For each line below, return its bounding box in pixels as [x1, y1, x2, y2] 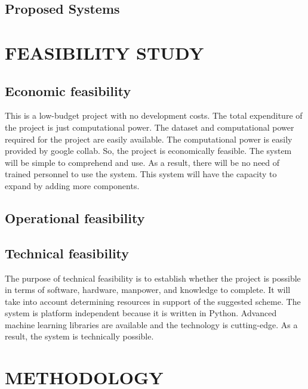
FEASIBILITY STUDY [5, 40, 204, 64]
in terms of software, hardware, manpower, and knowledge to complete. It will [5, 283, 291, 296]
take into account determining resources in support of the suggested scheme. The [5, 295, 301, 307]
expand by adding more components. [5, 179, 140, 192]
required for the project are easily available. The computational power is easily [5, 132, 292, 145]
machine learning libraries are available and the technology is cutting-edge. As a [5, 318, 298, 331]
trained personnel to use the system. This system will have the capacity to [5, 168, 277, 180]
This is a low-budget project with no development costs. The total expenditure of [5, 109, 303, 122]
